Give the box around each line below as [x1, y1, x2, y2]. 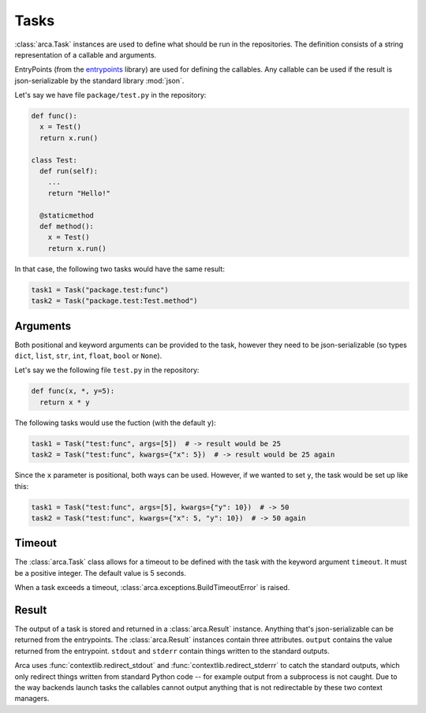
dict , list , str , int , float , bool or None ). [14, 351, 163, 360]
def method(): [39, 222, 95, 230]
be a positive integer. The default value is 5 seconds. [14, 568, 187, 577]
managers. [14, 694, 50, 704]
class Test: [31, 155, 78, 165]
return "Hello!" [47, 189, 110, 197]
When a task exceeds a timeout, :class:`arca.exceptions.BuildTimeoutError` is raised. [14, 583, 290, 592]
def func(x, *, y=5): [31, 386, 115, 396]
